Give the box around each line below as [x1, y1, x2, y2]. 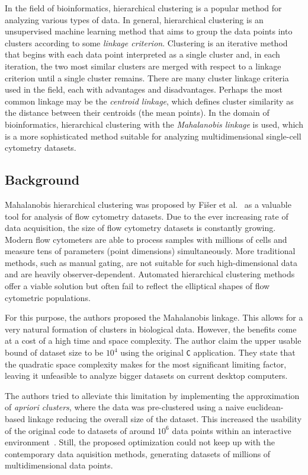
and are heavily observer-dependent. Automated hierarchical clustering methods [5, 268, 295, 280]
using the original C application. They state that [120, 346, 296, 359]
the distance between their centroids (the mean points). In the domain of [5, 106, 269, 119]
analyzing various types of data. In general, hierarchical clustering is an [5, 13, 264, 26]
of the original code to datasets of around [5, 424, 155, 436]
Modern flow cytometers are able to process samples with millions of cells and [5, 233, 287, 245]
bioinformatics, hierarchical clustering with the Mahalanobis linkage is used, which [5, 118, 303, 130]
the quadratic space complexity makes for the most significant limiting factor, [5, 357, 287, 370]
